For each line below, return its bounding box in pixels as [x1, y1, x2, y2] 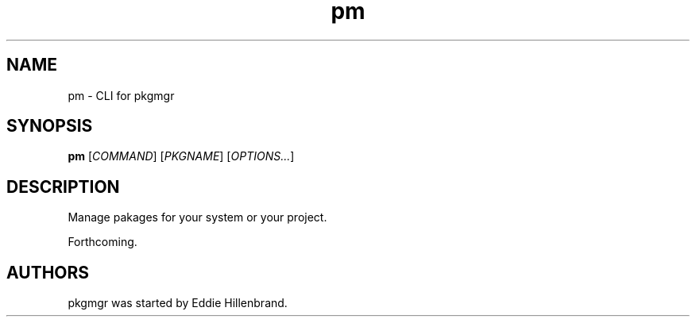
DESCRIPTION [6, 176, 120, 197]
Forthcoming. [68, 235, 137, 249]
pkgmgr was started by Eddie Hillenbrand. [68, 296, 288, 310]
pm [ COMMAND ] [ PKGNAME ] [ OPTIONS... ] [68, 149, 295, 163]
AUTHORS [6, 262, 90, 283]
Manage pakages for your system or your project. [68, 210, 327, 225]
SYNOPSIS [6, 116, 93, 137]
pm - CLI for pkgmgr [68, 88, 175, 102]
